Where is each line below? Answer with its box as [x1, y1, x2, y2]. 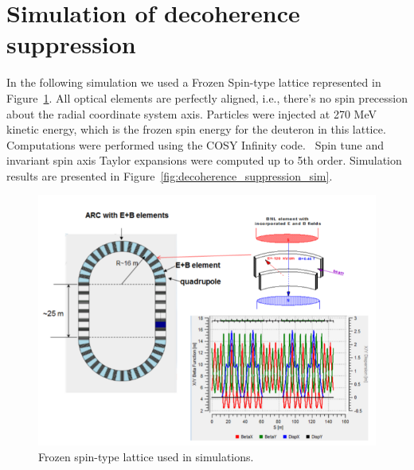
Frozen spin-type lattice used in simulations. [38, 448, 254, 464]
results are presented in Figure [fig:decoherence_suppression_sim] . [6, 167, 333, 184]
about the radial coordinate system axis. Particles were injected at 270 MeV [6, 105, 377, 122]
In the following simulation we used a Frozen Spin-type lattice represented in [6, 74, 381, 91]
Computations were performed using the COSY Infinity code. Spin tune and [6, 136, 384, 153]
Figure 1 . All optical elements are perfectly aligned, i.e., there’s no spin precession [6, 89, 408, 106]
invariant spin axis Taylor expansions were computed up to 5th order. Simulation [6, 152, 402, 169]
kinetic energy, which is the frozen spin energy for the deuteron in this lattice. [6, 121, 386, 138]
